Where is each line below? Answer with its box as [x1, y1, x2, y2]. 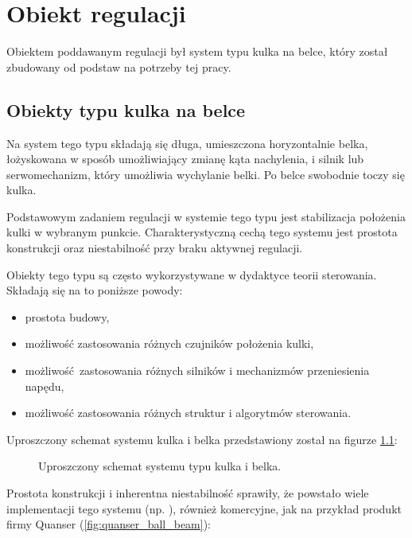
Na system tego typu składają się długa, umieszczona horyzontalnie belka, [6, 134, 368, 151]
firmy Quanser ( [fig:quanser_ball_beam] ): [6, 516, 211, 532]
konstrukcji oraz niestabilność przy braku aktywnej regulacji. [6, 240, 303, 256]
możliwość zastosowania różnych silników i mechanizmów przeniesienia [25, 362, 370, 379]
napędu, [25, 377, 64, 394]
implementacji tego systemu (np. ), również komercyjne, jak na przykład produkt [6, 500, 402, 517]
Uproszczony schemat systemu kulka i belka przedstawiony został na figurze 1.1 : [6, 431, 398, 447]
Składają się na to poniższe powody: [6, 282, 183, 298]
